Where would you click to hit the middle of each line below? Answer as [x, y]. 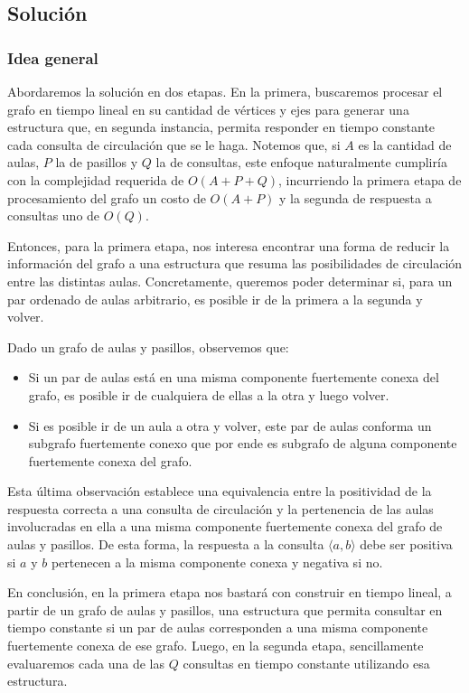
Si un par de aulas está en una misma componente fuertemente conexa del [234, 377]
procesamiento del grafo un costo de [107, 197]
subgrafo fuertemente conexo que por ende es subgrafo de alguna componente [243, 443]
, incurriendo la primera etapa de [370, 179]
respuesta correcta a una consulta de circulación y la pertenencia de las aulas [220, 508]
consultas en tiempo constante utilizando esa [306, 663]
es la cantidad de [405, 144]
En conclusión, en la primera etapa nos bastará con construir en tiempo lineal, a [230, 592]
